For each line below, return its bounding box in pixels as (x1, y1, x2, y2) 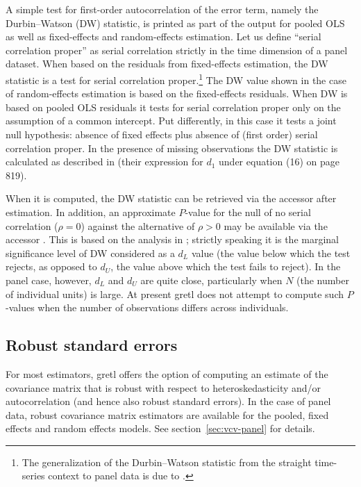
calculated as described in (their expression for (6, 154, 203, 169)
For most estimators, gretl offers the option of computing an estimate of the (6, 366, 328, 381)
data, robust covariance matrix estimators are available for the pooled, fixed (6, 407, 329, 422)
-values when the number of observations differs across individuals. (6, 300, 289, 315)
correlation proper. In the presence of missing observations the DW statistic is (6, 140, 338, 155)
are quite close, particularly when (140, 272, 283, 287)
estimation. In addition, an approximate (6, 204, 176, 219)
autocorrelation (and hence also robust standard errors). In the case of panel (6, 394, 331, 408)
